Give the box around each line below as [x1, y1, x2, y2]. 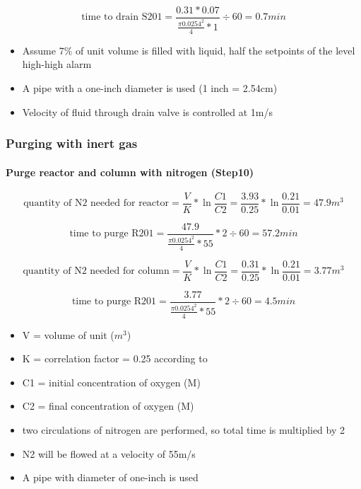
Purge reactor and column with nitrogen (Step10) [6, 164, 254, 179]
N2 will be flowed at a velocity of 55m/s [22, 446, 196, 461]
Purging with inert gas [6, 134, 138, 152]
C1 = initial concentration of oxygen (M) [22, 374, 201, 389]
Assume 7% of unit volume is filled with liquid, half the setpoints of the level [22, 42, 355, 57]
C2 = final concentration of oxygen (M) [22, 398, 194, 413]
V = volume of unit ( [22, 327, 114, 342]
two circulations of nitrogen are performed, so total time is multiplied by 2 [22, 422, 345, 437]
